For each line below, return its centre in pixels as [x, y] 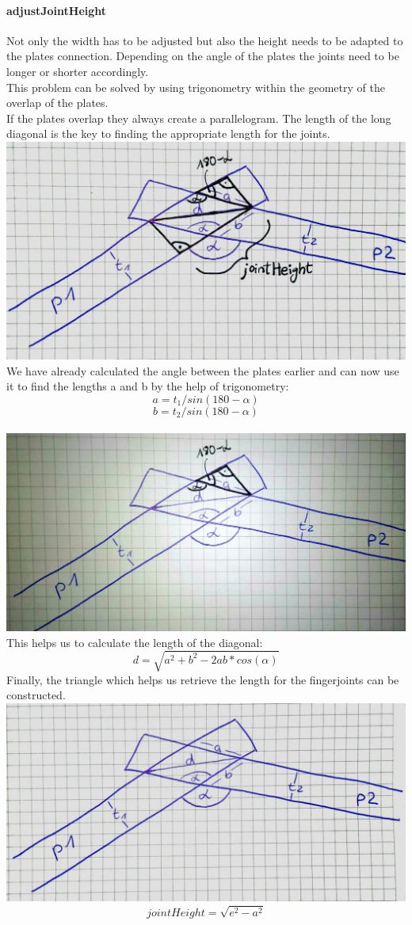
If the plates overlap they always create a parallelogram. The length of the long [199, 118]
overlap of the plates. [57, 103]
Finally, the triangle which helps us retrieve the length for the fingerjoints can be [203, 679]
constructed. [36, 695]
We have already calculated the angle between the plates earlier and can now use [203, 370]
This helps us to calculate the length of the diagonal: [135, 642]
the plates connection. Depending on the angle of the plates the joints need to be [203, 56]
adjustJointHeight [57, 10]
